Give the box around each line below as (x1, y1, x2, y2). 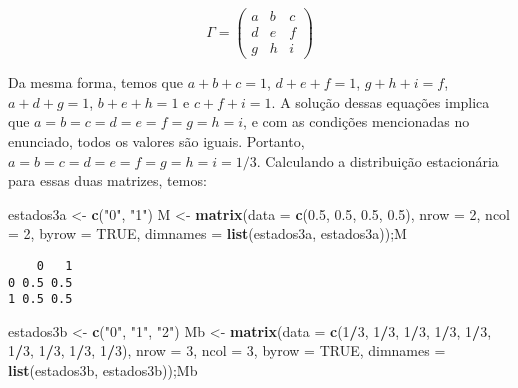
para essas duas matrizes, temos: (8, 170, 207, 191)
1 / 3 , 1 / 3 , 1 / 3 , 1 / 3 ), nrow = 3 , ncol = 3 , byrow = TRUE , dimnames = (8, 340, 446, 361)
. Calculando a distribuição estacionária (256, 150, 499, 171)
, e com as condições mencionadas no (243, 111, 470, 132)
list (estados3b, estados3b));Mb (8, 360, 198, 381)
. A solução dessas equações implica (271, 91, 490, 112)
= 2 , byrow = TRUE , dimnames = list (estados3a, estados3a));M (8, 223, 407, 244)
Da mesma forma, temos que (8, 72, 183, 93)
